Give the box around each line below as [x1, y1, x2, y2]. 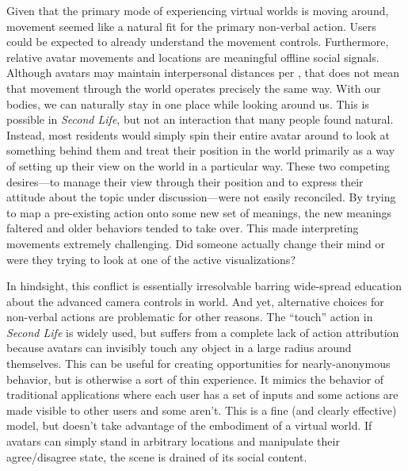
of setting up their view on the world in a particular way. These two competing [6, 157, 391, 174]
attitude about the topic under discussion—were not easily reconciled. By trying [6, 189, 396, 205]
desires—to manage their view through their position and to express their [6, 173, 364, 190]
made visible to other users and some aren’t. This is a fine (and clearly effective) [6, 401, 397, 418]
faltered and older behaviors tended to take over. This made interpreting [6, 220, 359, 236]
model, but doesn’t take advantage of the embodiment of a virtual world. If [6, 417, 372, 434]
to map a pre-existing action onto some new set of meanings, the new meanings [6, 204, 392, 220]
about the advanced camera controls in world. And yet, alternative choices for [6, 293, 384, 309]
